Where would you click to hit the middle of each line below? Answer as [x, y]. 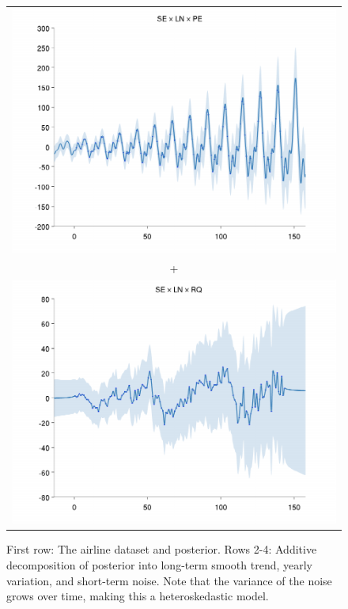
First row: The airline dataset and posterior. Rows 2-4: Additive [162, 549]
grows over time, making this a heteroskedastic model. [138, 596]
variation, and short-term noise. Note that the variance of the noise [169, 580]
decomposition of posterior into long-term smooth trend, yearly [160, 565]
